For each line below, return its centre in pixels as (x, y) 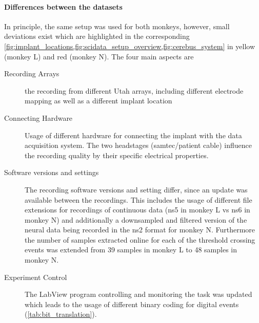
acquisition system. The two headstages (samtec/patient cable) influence (138, 145)
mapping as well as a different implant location (98, 101)
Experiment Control (36, 277)
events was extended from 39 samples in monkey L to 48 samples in (131, 250)
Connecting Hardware (38, 117)
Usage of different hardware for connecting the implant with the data (133, 135)
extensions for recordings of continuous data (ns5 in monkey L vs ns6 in (137, 210)
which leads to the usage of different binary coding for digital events (132, 304)
